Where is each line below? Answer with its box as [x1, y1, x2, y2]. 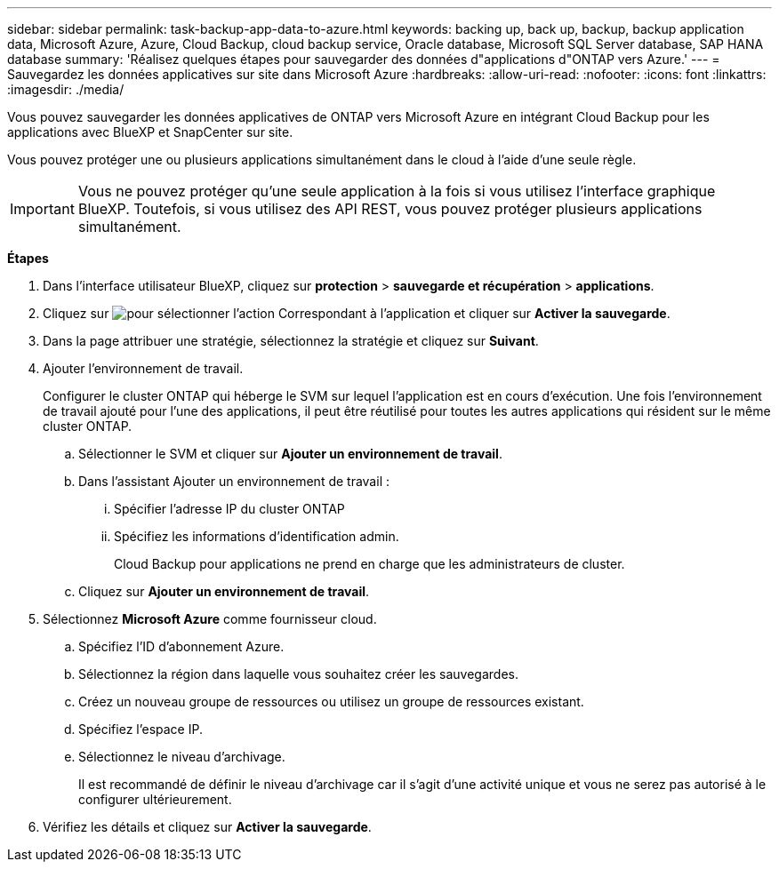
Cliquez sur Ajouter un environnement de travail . [78, 584, 370, 599]
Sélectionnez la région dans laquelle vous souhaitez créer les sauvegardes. [78, 666, 519, 682]
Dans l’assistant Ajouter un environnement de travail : [78, 474, 389, 489]
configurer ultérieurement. [78, 792, 232, 807]
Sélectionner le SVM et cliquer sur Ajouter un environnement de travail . [78, 446, 502, 461]
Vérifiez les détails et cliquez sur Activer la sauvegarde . [43, 819, 372, 834]
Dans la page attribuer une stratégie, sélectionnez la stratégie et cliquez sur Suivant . [43, 333, 539, 348]
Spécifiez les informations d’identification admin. [114, 529, 399, 544]
